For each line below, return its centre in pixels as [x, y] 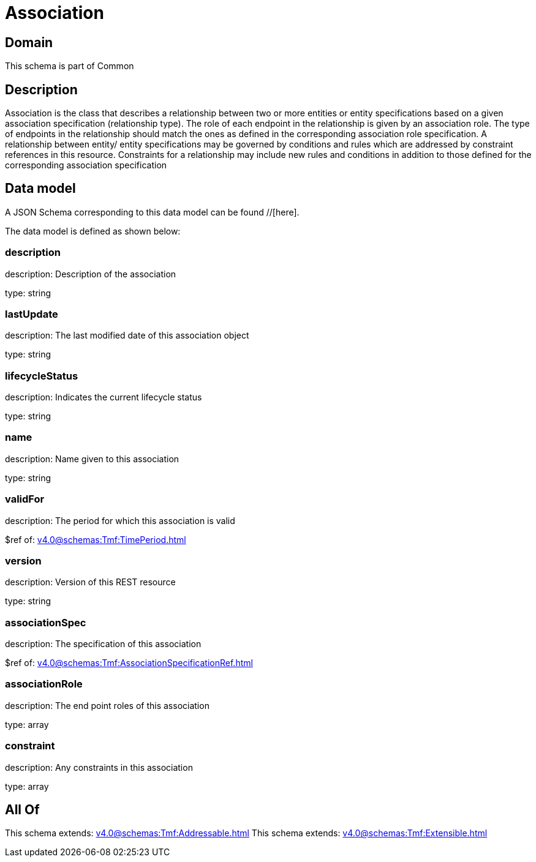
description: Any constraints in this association [99, 767]
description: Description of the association [91, 274]
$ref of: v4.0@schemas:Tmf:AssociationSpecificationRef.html [129, 663]
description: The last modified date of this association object [127, 335]
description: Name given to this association [92, 459]
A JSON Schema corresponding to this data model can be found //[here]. [152, 212]
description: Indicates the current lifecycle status [104, 397]
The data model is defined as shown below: [93, 231]
